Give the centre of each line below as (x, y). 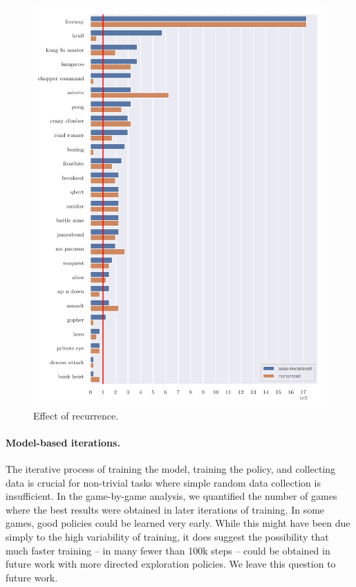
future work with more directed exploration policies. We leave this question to (171, 564)
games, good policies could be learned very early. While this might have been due (178, 523)
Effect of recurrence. (76, 415)
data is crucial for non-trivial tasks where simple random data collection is (163, 482)
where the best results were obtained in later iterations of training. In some (165, 509)
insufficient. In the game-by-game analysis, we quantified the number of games (171, 496)
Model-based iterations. (63, 442)
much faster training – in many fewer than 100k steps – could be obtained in (168, 550)
